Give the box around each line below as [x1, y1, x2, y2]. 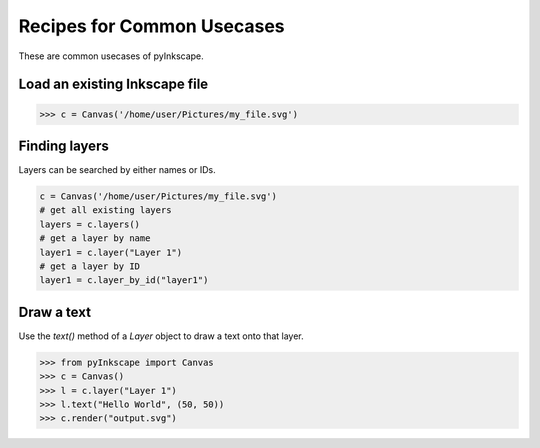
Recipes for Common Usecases [18, 15, 285, 37]
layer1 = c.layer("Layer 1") [39, 246, 183, 258]
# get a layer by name [39, 233, 151, 244]
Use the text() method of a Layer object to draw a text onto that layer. [18, 330, 304, 342]
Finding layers [18, 137, 109, 154]
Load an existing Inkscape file [18, 76, 209, 93]
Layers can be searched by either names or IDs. [18, 164, 216, 176]
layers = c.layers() [39, 218, 140, 230]
